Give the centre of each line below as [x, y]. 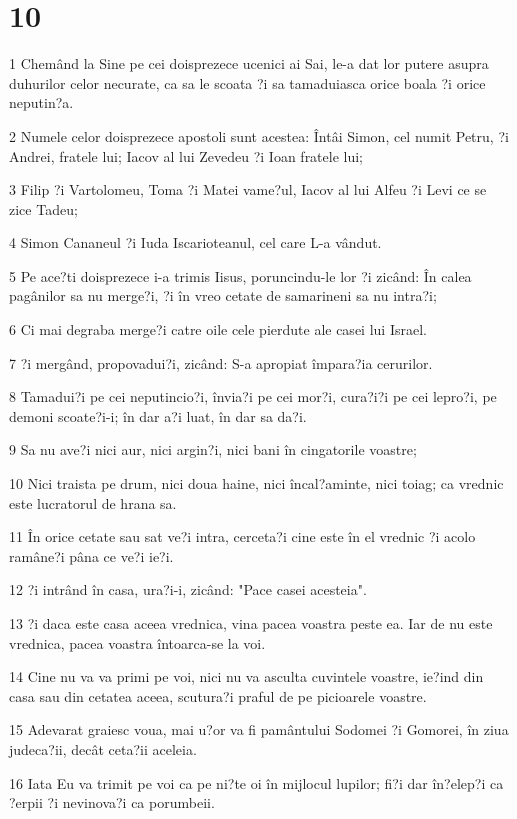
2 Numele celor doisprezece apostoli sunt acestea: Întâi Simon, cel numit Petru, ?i [259, 135]
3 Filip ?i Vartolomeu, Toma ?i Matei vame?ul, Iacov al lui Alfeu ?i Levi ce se [248, 189]
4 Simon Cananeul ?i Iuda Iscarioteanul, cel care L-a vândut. [195, 242]
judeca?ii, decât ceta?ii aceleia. [103, 748]
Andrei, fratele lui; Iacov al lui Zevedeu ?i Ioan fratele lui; [186, 155]
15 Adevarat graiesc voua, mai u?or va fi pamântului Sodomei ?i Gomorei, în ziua [259, 729]
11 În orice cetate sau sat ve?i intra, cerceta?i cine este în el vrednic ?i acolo [242, 536]
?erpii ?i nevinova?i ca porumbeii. [112, 802]
